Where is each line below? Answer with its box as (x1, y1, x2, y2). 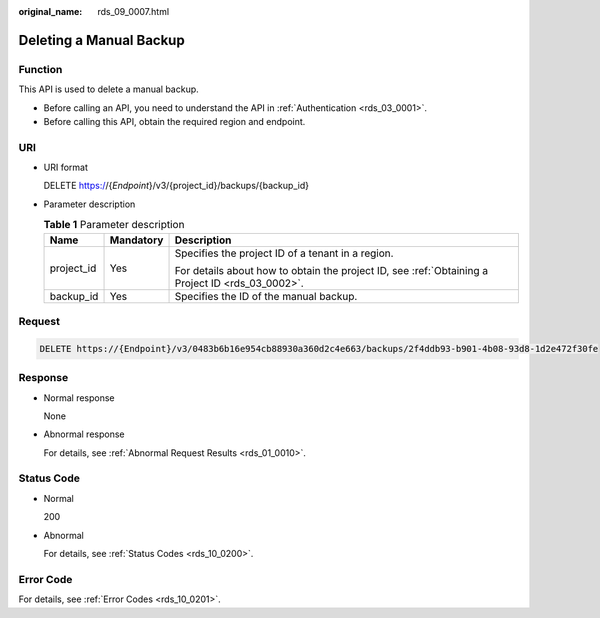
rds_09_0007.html (97, 6, 170, 17)
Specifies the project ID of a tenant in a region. (174, 246, 394, 260)
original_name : (18, 6, 83, 17)
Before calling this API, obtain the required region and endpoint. (43, 115, 306, 127)
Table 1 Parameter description (43, 218, 185, 232)
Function (18, 62, 63, 76)
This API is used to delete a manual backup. (18, 83, 199, 95)
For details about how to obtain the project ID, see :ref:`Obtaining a (174, 263, 489, 277)
